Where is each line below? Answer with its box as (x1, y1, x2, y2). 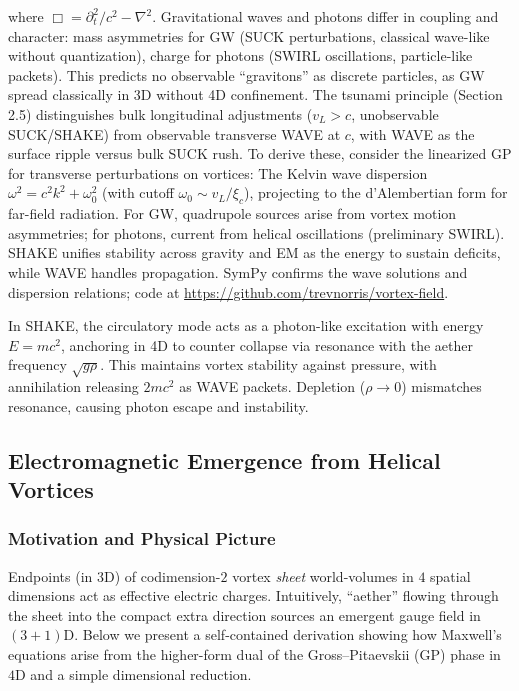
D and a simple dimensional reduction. (15, 663, 252, 684)
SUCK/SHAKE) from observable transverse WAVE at (8, 123, 341, 144)
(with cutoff (101, 182, 174, 203)
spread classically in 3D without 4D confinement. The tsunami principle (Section (8, 84, 503, 105)
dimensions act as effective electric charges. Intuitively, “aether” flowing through (8, 585, 499, 606)
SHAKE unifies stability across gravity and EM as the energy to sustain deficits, (8, 242, 501, 263)
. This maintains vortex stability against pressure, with (100, 354, 437, 375)
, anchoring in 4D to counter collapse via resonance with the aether (61, 334, 473, 355)
